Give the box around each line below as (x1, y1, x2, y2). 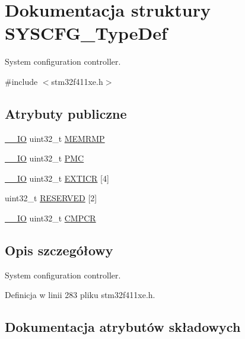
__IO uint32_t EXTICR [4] (5, 172, 109, 184)
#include (5, 75, 38, 87)
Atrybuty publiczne (5, 104, 127, 122)
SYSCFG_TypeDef (5, 21, 167, 45)
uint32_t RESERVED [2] (5, 192, 97, 204)
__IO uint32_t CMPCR (5, 212, 96, 224)
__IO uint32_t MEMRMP (5, 132, 105, 144)
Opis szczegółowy (5, 241, 113, 259)
